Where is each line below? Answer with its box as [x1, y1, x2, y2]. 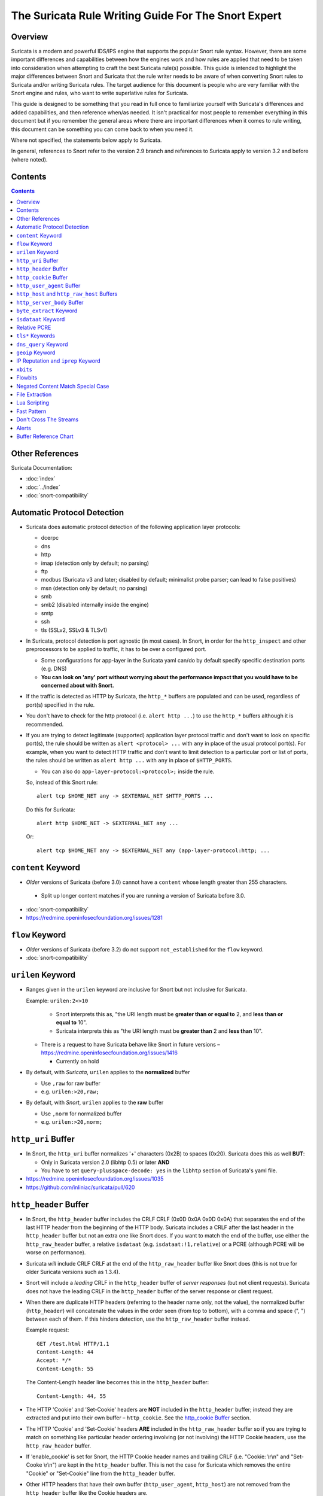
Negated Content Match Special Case [16, 382, 109, 390]
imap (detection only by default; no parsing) [41, 560, 150, 567]
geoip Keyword [16, 349, 56, 356]
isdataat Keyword [16, 315, 65, 323]
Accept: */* [36, 1357, 72, 1364]
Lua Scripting [16, 399, 50, 406]
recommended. [26, 720, 64, 728]
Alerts [16, 424, 31, 431]
